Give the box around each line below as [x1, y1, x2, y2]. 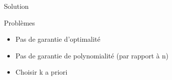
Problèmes [4, 17, 35, 27]
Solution [4, 1, 29, 11]
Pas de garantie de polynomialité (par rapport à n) [15, 50, 169, 60]
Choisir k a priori [15, 67, 68, 77]
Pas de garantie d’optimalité [15, 34, 100, 44]
